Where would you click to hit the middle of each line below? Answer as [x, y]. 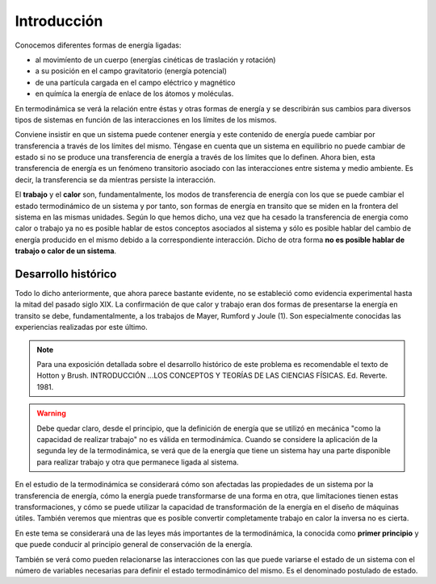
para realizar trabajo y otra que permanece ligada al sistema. [138, 462]
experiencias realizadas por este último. [82, 327]
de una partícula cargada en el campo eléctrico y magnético [135, 82]
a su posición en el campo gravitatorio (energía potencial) [131, 71]
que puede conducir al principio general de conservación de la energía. [134, 544]
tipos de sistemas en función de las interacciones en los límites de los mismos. [146, 119]
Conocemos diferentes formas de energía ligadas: [98, 45]
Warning [51, 413]
